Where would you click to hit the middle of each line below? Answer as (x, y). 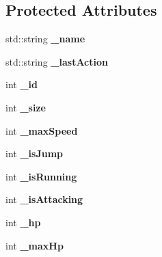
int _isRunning (41, 176)
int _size (26, 107)
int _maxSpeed (42, 130)
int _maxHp (35, 245)
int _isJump (35, 153)
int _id (22, 84)
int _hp (23, 222)
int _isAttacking (44, 199)
